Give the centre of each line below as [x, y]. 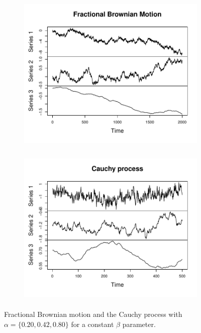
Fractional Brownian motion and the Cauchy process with [93, 314]
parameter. [139, 324]
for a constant [92, 324]
